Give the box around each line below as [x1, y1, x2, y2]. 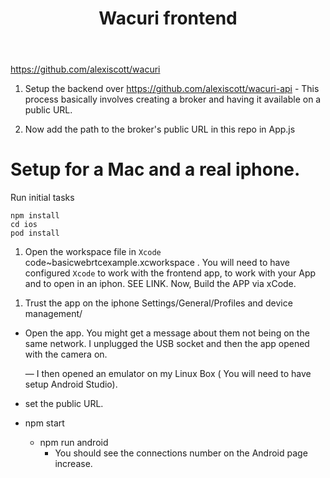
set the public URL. [24, 398, 104, 410]
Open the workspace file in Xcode [24, 246, 162, 258]
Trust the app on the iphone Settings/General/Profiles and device [24, 297, 293, 309]
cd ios [10, 220, 38, 230]
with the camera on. [24, 348, 108, 361]
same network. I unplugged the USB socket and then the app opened [24, 338, 310, 350]
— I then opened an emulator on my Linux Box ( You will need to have [24, 368, 312, 380]
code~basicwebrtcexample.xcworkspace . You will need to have [24, 257, 290, 269]
